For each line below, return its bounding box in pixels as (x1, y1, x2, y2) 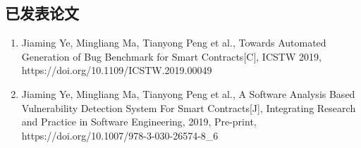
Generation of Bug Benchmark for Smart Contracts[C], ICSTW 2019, (21, 49, 322, 63)
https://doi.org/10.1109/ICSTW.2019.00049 (21, 63, 212, 78)
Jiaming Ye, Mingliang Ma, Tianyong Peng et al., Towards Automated (21, 35, 326, 50)
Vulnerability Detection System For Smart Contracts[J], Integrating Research (21, 100, 356, 115)
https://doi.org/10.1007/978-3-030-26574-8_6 (21, 128, 219, 142)
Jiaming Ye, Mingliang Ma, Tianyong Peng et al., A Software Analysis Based (21, 86, 355, 101)
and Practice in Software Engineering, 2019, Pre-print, (21, 114, 257, 129)
